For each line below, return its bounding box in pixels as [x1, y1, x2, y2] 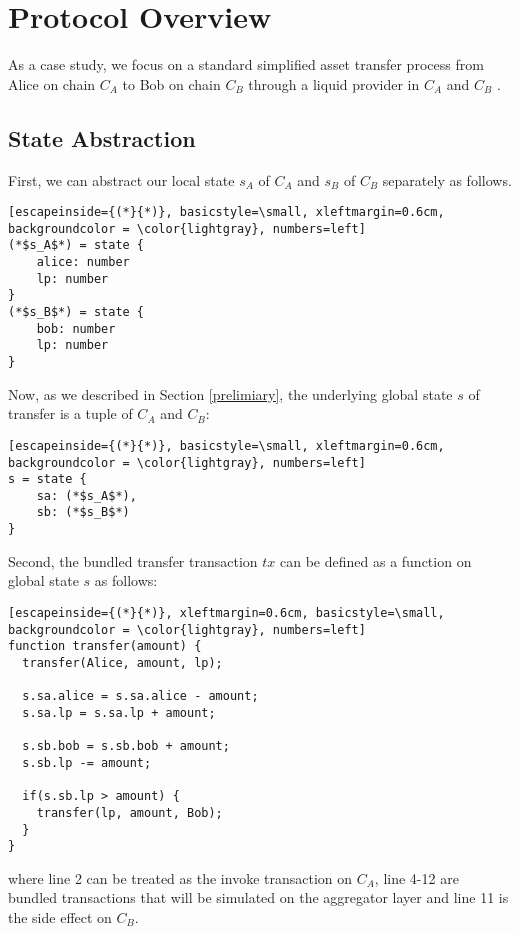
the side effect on [8, 907, 112, 928]
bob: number [36, 321, 116, 336]
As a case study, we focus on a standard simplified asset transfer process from [8, 54, 484, 75]
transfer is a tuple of [8, 403, 133, 424]
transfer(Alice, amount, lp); [22, 655, 223, 670]
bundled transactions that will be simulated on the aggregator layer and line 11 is [8, 887, 509, 908]
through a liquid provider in [248, 73, 420, 94]
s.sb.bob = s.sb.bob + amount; [22, 739, 230, 754]
